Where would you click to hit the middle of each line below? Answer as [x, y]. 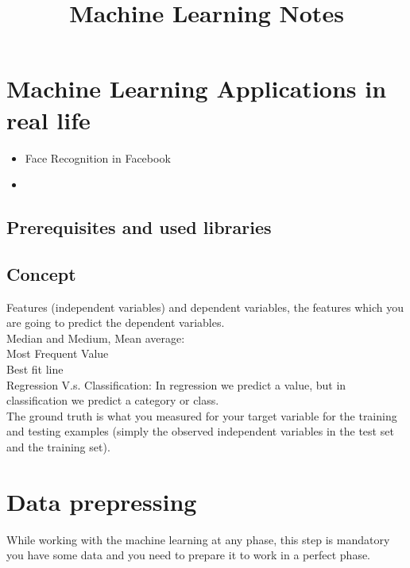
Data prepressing [102, 501]
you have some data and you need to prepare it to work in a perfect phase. [189, 555]
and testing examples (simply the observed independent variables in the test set [200, 431]
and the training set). [58, 447]
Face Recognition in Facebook [98, 157]
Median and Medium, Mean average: [96, 338]
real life [48, 119]
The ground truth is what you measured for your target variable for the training [202, 415]
